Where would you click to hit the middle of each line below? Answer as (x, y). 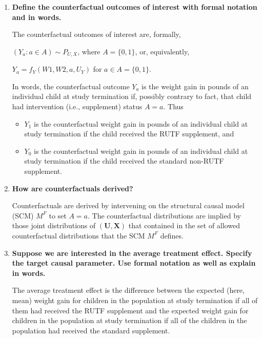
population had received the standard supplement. (91, 330)
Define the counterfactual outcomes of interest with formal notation (135, 7)
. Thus (173, 106)
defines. (172, 235)
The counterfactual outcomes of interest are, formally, (96, 34)
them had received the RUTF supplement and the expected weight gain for (130, 310)
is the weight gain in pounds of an (195, 86)
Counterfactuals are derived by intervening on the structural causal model (128, 205)
